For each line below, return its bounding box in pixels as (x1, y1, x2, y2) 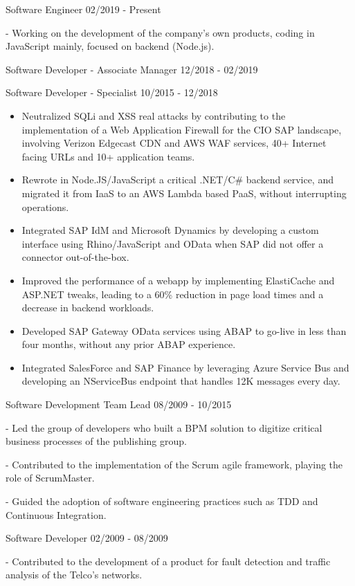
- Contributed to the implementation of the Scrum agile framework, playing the (6, 457, 343, 471)
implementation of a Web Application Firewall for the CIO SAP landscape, (21, 122, 342, 136)
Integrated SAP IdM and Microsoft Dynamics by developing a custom (21, 223, 319, 237)
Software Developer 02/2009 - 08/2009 (6, 531, 168, 545)
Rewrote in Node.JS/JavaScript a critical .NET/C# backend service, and (21, 172, 334, 187)
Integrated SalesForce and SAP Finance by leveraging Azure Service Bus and (21, 360, 349, 374)
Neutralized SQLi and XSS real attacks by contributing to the (21, 108, 286, 122)
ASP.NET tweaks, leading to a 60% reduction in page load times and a (21, 286, 324, 301)
